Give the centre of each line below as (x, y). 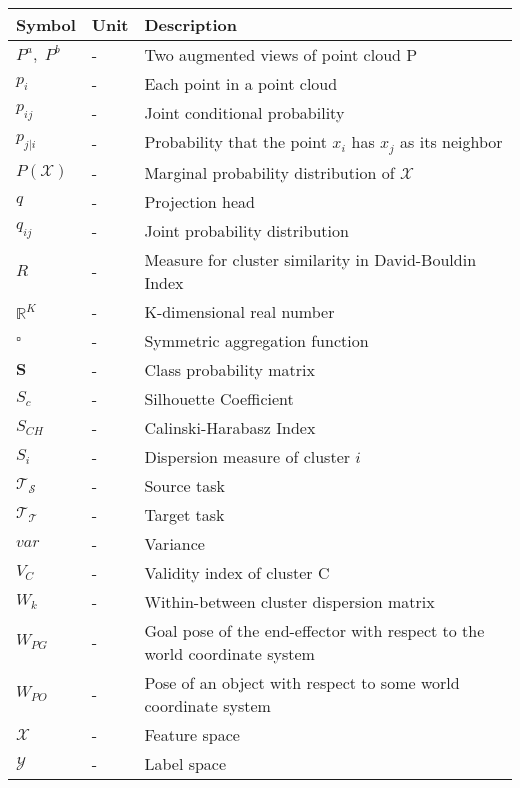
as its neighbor (451, 141)
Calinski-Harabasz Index (230, 427)
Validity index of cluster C (237, 572)
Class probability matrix (229, 369)
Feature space (192, 734)
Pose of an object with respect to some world (302, 682)
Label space (185, 763)
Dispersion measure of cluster (247, 456)
